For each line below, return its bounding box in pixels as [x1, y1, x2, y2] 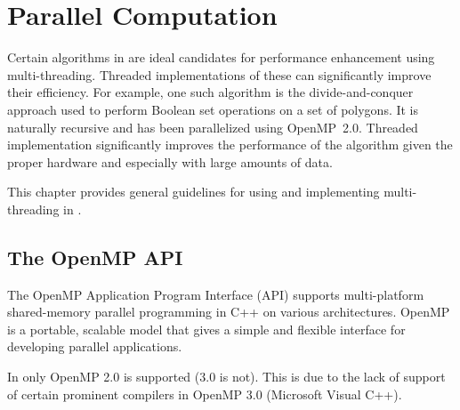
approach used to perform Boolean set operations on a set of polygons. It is [7, 100, 419, 118]
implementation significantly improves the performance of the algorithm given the [7, 135, 453, 154]
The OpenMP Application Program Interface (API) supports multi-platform [7, 285, 424, 303]
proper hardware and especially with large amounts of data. [7, 152, 333, 171]
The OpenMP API [7, 243, 183, 270]
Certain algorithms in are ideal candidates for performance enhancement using [7, 48, 435, 67]
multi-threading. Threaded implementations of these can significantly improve [7, 65, 432, 84]
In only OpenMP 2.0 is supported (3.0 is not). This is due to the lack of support [7, 367, 446, 386]
